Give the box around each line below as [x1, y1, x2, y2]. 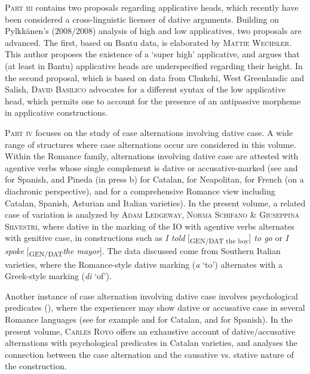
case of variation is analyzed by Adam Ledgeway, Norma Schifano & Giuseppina [5, 208, 299, 221]
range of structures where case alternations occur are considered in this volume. [5, 138, 296, 150]
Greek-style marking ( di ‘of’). [5, 270, 112, 282]
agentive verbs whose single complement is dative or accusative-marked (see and [5, 161, 298, 174]
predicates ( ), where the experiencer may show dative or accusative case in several [5, 301, 305, 314]
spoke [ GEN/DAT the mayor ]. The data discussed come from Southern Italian [5, 245, 281, 259]
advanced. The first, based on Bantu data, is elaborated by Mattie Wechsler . [5, 36, 292, 48]
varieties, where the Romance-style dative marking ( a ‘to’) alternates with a [5, 258, 283, 270]
